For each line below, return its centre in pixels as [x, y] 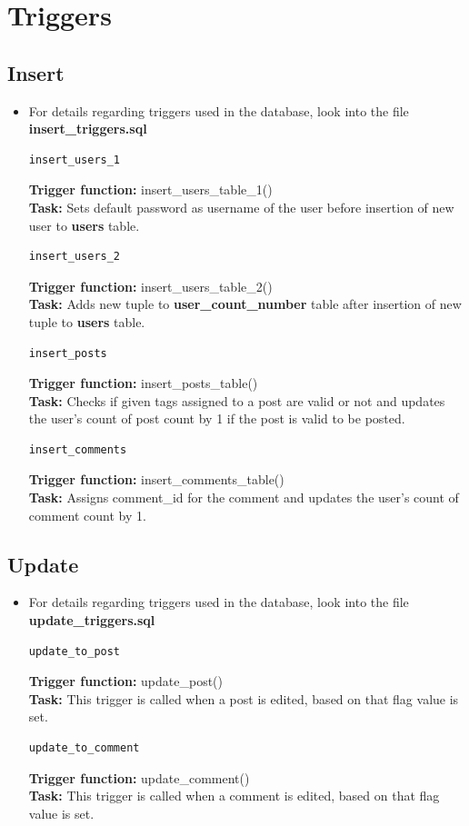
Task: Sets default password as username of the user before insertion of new [241, 207]
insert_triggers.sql [88, 129]
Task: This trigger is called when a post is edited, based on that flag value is [244, 698]
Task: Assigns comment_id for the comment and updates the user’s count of [244, 498]
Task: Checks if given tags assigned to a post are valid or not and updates [237, 400]
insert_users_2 [75, 257]
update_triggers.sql [92, 620]
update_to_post [75, 651]
